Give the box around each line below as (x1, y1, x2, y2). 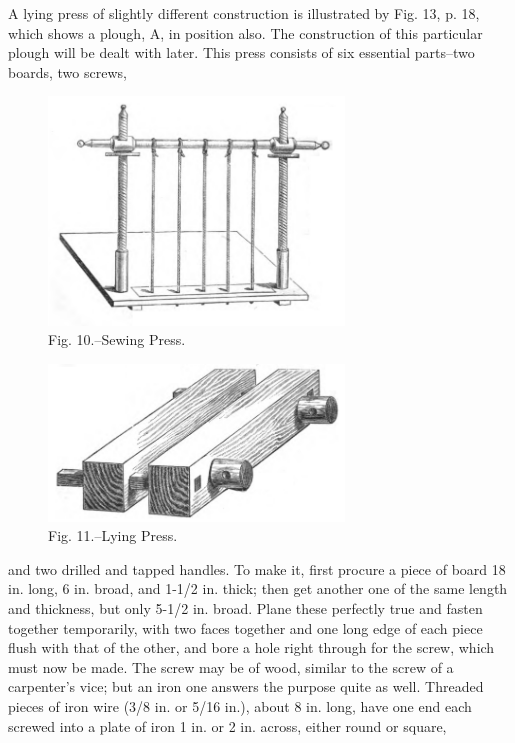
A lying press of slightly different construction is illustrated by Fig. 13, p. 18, (8, 3, 480, 23)
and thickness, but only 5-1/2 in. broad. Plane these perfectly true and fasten (8, 597, 483, 618)
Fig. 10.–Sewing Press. (48, 329, 186, 350)
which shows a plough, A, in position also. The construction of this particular (8, 22, 483, 43)
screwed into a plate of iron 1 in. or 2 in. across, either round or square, (8, 715, 447, 736)
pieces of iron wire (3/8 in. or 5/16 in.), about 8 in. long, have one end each (8, 695, 472, 716)
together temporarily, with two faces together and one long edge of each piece (8, 617, 483, 638)
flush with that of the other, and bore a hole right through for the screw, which (8, 637, 495, 658)
